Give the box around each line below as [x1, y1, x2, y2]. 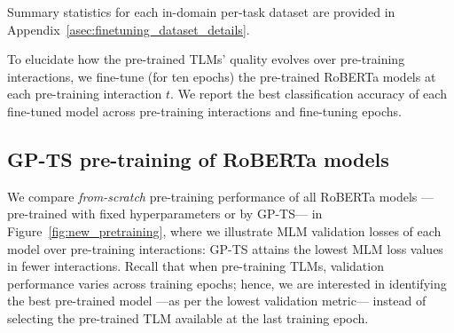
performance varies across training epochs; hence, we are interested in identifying [7, 274, 447, 292]
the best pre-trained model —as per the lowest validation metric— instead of [7, 291, 427, 310]
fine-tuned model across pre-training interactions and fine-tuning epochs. [7, 101, 403, 120]
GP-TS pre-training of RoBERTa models [7, 145, 389, 172]
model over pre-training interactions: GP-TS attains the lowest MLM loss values [7, 239, 443, 258]
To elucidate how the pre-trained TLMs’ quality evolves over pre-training [7, 50, 405, 68]
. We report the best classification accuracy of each [170, 84, 447, 103]
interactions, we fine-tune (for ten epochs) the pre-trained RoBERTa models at [7, 67, 436, 85]
